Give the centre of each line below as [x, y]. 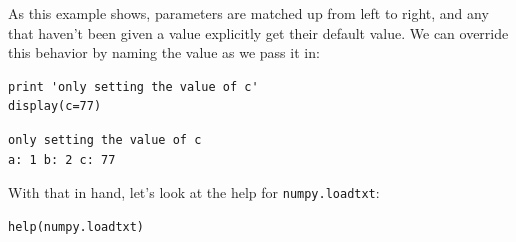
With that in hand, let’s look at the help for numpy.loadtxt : [194, 192]
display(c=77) [55, 106]
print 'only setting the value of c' [133, 86]
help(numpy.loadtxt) [76, 226]
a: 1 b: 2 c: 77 [62, 159]
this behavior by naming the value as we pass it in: [164, 52]
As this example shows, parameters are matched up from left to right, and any [248, 13]
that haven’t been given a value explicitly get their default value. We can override [258, 32]
